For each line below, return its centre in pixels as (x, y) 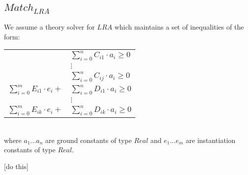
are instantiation (211, 140)
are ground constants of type (89, 140)
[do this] (16, 166)
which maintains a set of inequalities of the (179, 26)
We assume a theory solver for (49, 26)
